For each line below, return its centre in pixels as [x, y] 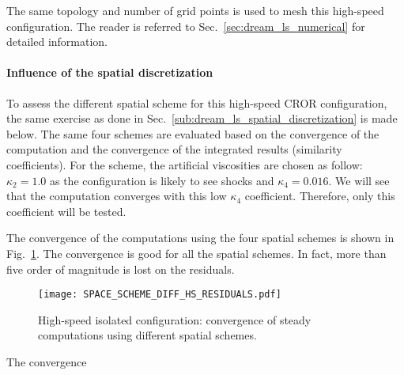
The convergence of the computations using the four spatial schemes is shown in [200, 238]
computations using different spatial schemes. [147, 335]
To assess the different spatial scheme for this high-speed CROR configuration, [197, 102]
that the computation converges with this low [117, 196]
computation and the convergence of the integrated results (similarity [174, 149]
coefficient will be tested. [66, 211]
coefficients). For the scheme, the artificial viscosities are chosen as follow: [185, 164]
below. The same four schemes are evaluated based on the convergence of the [193, 133]
